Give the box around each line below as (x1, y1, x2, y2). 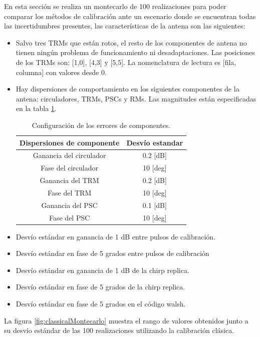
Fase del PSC (49, 212, 90, 222)
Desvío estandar (126, 137, 183, 147)
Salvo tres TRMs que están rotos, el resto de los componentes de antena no (16, 37, 247, 47)
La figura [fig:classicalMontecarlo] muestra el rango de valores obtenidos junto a (4, 315, 248, 325)
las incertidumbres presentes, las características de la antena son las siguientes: (4, 20, 245, 31)
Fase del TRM (48, 187, 92, 197)
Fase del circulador (41, 162, 98, 173)
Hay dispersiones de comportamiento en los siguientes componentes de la (16, 83, 239, 94)
